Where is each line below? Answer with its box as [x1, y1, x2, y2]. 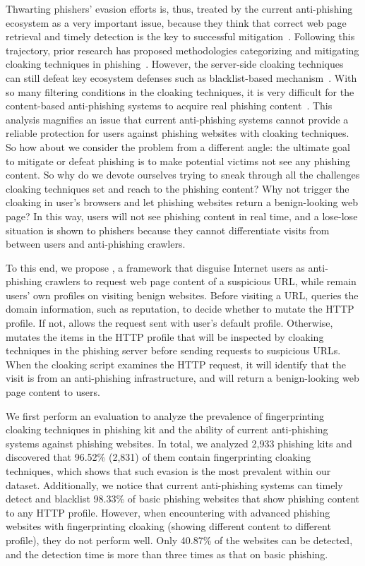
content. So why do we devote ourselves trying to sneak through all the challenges [6, 167, 360, 182]
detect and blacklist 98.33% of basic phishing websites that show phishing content [6, 491, 360, 506]
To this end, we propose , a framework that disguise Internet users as [6, 260, 305, 275]
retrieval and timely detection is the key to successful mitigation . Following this [6, 29, 355, 44]
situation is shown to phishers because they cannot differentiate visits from [6, 222, 330, 237]
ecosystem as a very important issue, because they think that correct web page [6, 15, 347, 30]
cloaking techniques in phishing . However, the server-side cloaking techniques [6, 56, 344, 71]
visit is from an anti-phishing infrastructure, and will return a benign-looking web [6, 371, 359, 385]
